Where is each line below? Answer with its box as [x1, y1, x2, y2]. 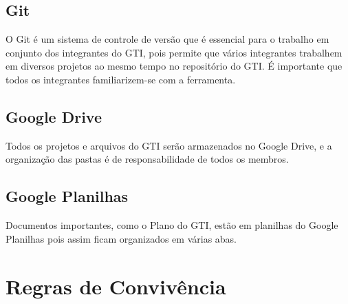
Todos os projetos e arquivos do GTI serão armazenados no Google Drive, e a [6, 138, 332, 152]
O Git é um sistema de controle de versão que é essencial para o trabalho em [6, 32, 329, 46]
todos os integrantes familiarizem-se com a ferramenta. [6, 72, 236, 86]
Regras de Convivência [6, 272, 226, 300]
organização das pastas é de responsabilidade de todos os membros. [6, 152, 289, 166]
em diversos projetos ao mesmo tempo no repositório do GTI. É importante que [6, 59, 342, 73]
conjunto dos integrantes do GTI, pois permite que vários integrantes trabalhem [6, 45, 342, 59]
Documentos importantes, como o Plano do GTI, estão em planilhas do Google [6, 218, 338, 232]
